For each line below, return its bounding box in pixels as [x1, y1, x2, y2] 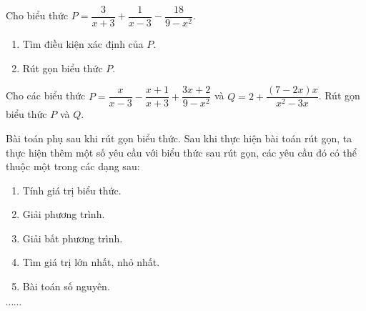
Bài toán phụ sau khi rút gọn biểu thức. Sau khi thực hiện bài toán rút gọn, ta [6, 130, 352, 145]
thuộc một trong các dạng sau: [6, 159, 140, 174]
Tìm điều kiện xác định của [22, 36, 144, 51]
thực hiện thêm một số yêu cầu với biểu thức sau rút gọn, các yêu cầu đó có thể [6, 144, 357, 159]
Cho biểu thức [6, 8, 69, 23]
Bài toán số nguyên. [22, 279, 110, 294]
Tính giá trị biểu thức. [22, 182, 122, 197]
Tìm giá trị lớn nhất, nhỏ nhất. [22, 255, 160, 270]
